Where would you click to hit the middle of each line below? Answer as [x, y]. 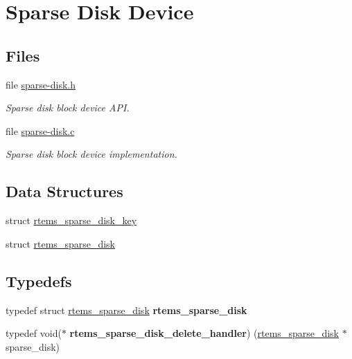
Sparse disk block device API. [68, 108]
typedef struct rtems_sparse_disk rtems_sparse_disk [126, 310]
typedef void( [34, 333]
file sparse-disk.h [41, 84]
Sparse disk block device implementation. [91, 154]
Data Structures [64, 191]
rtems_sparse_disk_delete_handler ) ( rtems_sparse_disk [204, 333]
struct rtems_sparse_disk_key [71, 220]
